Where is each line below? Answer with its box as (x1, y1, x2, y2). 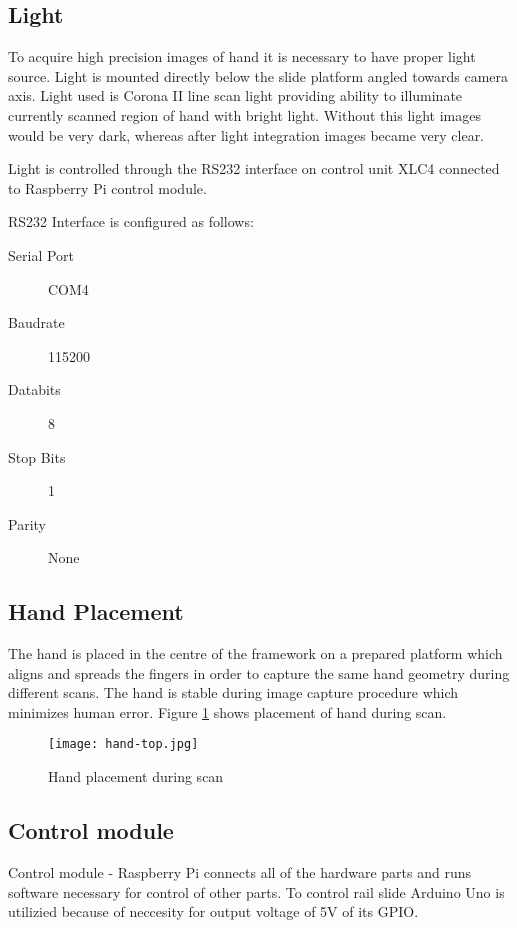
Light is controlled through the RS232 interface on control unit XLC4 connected (8, 158, 500, 179)
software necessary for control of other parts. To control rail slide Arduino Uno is (8, 881, 505, 902)
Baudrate (8, 312, 65, 333)
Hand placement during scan (48, 766, 224, 787)
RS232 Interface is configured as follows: (8, 211, 254, 232)
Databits (8, 379, 61, 400)
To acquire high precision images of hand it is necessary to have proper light (8, 46, 476, 67)
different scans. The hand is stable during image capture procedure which (8, 682, 459, 703)
